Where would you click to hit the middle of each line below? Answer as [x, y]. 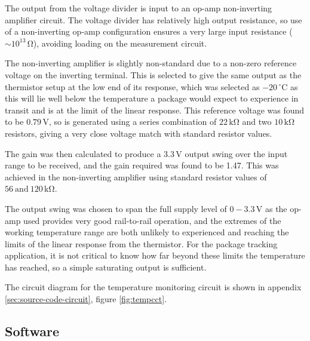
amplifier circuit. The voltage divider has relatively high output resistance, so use [154, 19]
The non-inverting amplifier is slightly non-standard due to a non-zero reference [151, 63]
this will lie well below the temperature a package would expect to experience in [152, 98]
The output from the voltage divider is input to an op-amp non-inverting [139, 8]
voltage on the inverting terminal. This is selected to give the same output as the [153, 74]
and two [257, 122]
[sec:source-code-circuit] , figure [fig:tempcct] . [86, 299]
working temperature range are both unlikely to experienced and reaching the [147, 232]
